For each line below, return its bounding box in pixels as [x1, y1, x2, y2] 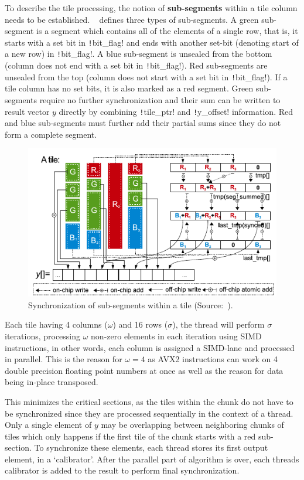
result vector [5, 105, 50, 117]
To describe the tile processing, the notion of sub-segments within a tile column [5, 2, 298, 13]
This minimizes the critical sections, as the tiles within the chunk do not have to [5, 395, 293, 407]
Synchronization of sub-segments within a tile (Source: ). [28, 298, 233, 311]
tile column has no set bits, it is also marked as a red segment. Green [5, 82, 254, 94]
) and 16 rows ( [112, 318, 168, 331]
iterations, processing [5, 329, 81, 342]
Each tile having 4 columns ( [5, 318, 108, 331]
